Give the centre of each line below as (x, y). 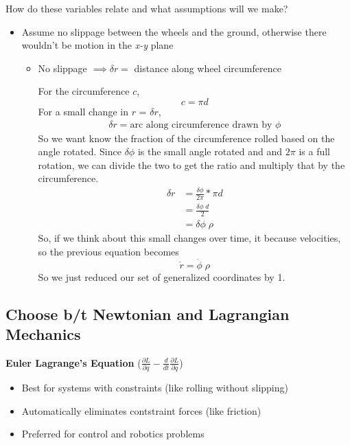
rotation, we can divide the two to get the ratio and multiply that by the (191, 164)
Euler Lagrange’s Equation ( (73, 362)
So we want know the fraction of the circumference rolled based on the (186, 138)
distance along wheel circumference (208, 68)
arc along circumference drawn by (201, 125)
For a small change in (83, 111)
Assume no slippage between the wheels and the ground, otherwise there (174, 31)
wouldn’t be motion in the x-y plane (97, 45)
